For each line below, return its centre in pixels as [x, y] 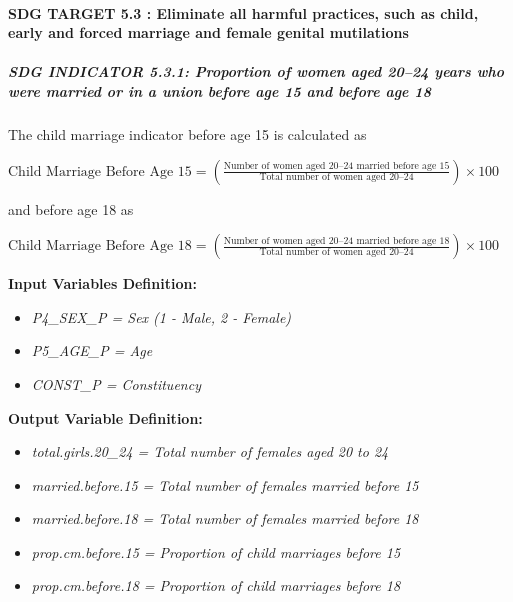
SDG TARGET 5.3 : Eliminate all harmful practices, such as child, [243, 12]
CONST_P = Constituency [116, 383]
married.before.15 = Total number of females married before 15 [225, 484]
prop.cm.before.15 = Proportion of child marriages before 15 [216, 551]
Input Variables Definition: [102, 283]
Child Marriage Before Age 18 [100, 246]
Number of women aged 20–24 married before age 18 [336, 240]
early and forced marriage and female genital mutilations [208, 32]
